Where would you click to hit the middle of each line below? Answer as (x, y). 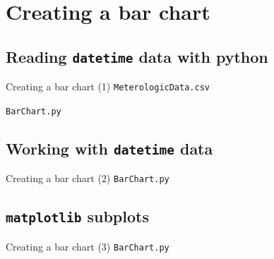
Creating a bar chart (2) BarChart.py (88, 178)
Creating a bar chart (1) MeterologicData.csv (108, 86)
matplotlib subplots (77, 216)
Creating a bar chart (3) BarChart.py (88, 246)
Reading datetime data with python (137, 56)
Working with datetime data (109, 148)
